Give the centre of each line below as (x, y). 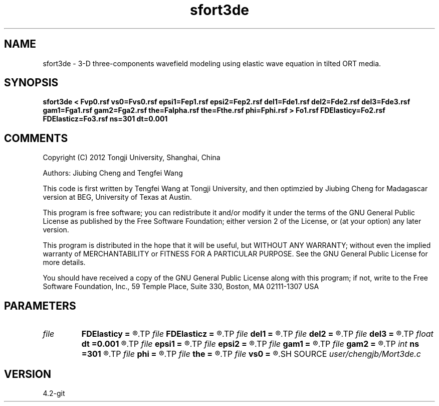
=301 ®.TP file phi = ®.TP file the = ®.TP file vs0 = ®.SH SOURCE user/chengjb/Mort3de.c (251, 354)
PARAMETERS (40, 306)
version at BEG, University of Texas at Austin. (117, 197)
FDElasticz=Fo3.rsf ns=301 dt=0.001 (105, 119)
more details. (64, 262)
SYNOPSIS (31, 83)
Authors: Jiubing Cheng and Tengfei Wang (113, 173)
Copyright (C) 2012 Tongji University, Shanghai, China (132, 158)
